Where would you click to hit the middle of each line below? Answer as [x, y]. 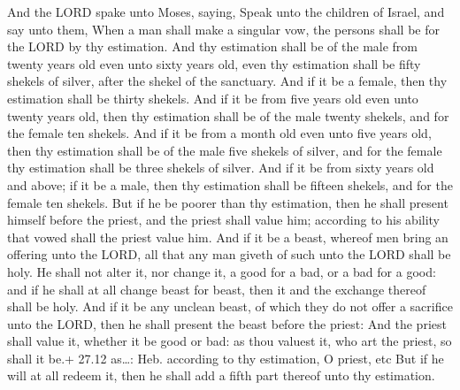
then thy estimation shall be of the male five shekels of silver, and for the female [225, 150]
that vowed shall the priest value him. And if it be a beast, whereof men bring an [228, 237]
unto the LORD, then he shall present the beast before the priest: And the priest [227, 323]
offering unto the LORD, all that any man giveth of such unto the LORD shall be [229, 254]
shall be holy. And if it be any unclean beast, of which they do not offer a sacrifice [230, 306]
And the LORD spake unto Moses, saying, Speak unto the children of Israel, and [226, 11]
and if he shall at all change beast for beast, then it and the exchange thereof [217, 289]
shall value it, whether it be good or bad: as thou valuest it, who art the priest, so [230, 341]
